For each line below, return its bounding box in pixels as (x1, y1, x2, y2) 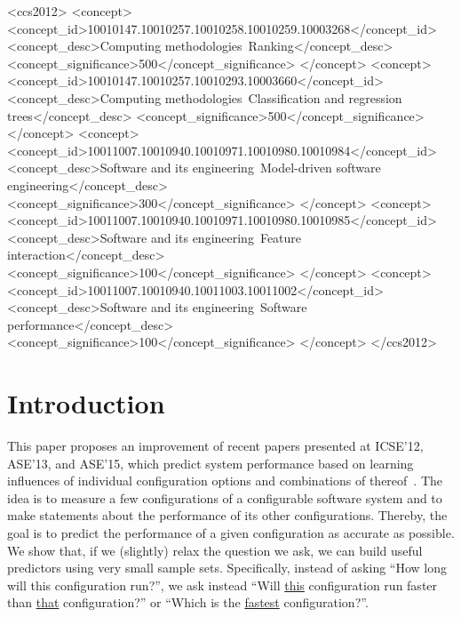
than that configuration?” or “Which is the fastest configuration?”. (7, 593, 369, 612)
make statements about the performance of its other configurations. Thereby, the (7, 506, 448, 525)
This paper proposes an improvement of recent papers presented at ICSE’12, (7, 437, 424, 454)
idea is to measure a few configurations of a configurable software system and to (7, 488, 442, 507)
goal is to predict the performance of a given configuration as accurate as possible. (7, 523, 455, 541)
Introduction (7, 385, 165, 421)
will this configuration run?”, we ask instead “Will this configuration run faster (7, 575, 438, 594)
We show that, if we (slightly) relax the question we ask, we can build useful (7, 541, 423, 559)
